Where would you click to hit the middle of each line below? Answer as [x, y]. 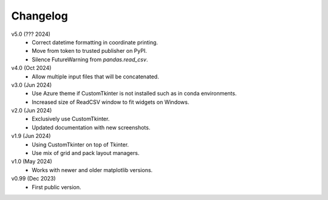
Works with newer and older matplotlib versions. [92, 170]
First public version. [56, 187]
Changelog [39, 16]
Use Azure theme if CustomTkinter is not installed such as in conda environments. [134, 94]
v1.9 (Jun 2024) [31, 136]
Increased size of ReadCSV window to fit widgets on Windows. [111, 102]
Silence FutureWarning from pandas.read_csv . [90, 59]
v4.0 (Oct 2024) [31, 68]
